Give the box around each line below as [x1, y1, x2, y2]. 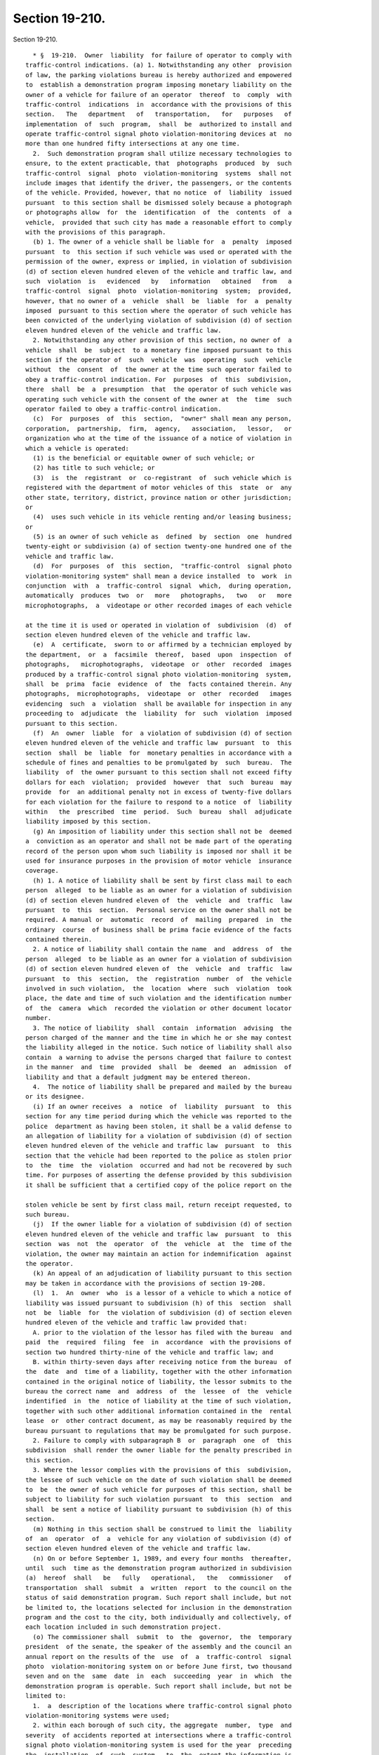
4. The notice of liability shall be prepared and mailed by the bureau [32, 1082, 292, 1091]
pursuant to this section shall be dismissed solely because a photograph [25, 199, 292, 206]
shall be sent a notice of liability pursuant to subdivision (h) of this [25, 1505, 292, 1513]
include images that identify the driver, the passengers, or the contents [25, 179, 292, 187]
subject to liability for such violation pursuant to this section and [25, 1495, 292, 1504]
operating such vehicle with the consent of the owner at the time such [25, 395, 292, 403]
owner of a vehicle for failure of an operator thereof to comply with [25, 91, 292, 98]
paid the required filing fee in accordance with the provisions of [25, 1338, 292, 1346]
